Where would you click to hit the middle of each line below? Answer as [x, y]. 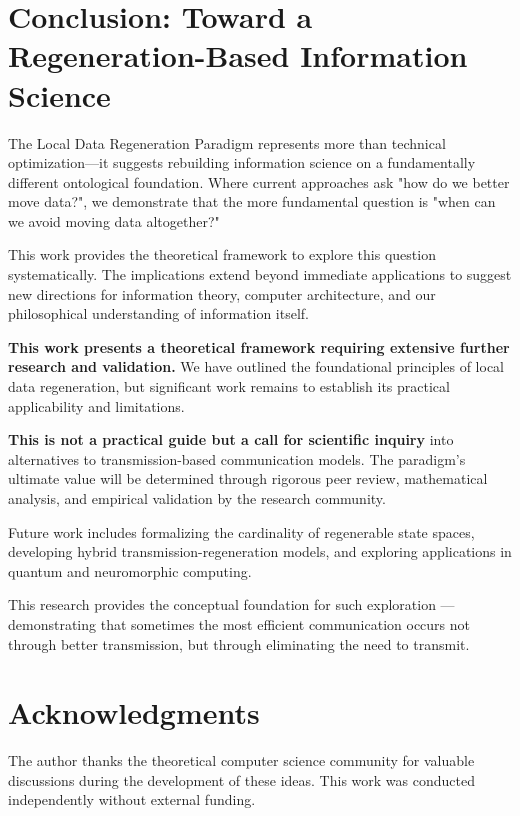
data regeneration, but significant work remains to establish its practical [229, 386]
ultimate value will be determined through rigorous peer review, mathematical [248, 478]
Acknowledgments [134, 712]
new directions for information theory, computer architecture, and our [222, 293]
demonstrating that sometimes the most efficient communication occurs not [239, 623]
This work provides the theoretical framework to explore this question [222, 254]
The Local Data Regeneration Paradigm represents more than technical [227, 142]
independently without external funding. [132, 799]
